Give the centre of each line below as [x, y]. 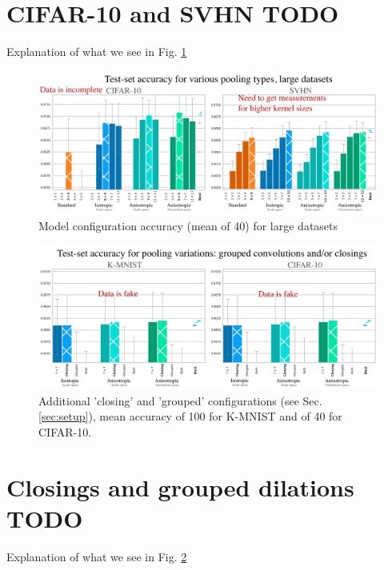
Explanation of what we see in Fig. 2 [97, 556]
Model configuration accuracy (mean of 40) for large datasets [188, 226]
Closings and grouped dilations [180, 486]
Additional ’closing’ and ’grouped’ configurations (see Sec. [180, 400]
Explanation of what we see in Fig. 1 [97, 52]
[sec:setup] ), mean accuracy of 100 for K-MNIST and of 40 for [190, 416]
